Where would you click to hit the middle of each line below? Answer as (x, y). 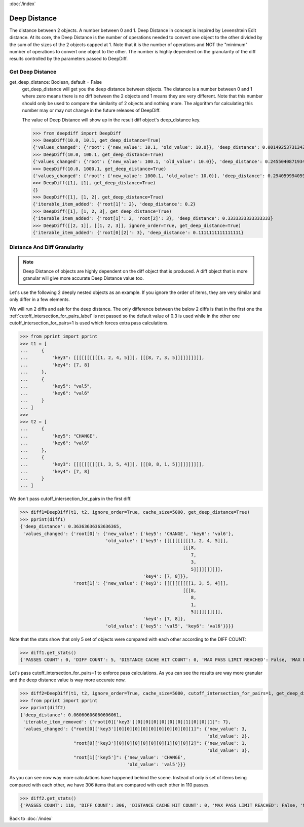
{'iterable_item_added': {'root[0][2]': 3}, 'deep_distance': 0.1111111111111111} (138, 233)
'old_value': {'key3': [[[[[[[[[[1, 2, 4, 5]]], (167, 541)
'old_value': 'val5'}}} (156, 765)
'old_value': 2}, (229, 736)
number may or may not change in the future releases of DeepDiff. (91, 110)
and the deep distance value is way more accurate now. (68, 680)
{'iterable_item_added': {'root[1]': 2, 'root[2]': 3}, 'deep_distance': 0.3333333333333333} (153, 219)
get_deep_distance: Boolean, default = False (56, 82)
